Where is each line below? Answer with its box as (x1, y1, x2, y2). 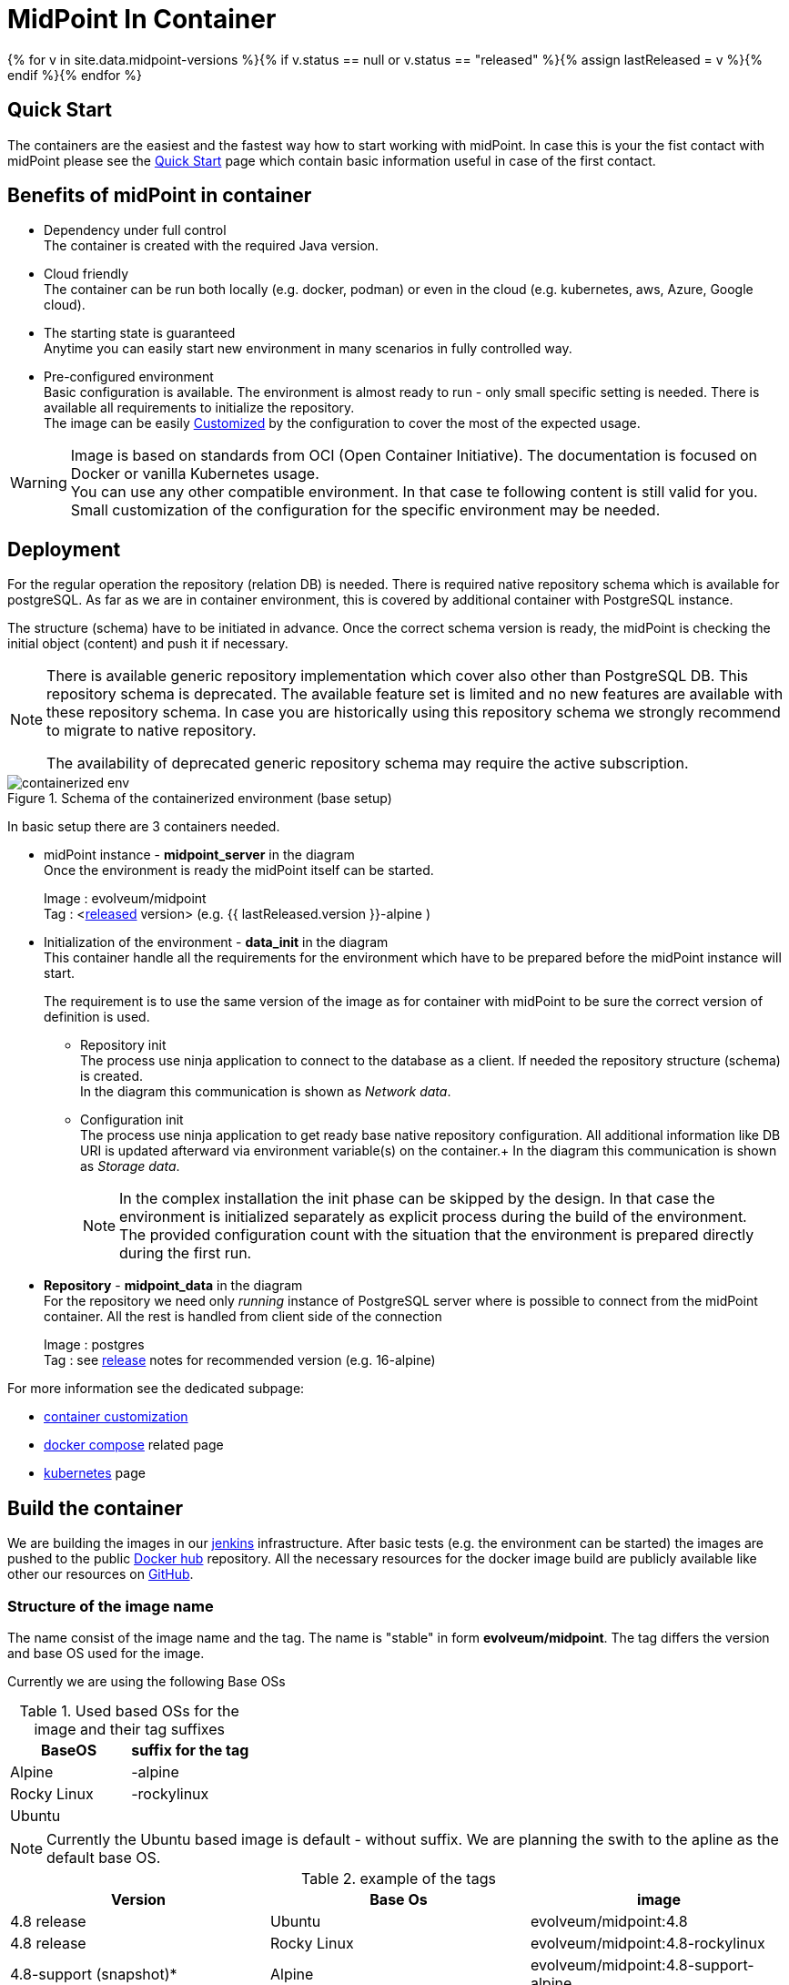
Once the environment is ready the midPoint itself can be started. (44, 862, 434, 879)
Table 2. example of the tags (301, 1868, 496, 1888)
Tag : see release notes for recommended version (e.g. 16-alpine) (44, 1352, 436, 1369)
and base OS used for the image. (7, 1644, 205, 1661)
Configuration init (80, 1112, 184, 1128)
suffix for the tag (131, 1740, 249, 1759)
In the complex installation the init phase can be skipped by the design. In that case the (119, 1189, 715, 1208)
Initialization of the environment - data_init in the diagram (44, 934, 389, 951)
